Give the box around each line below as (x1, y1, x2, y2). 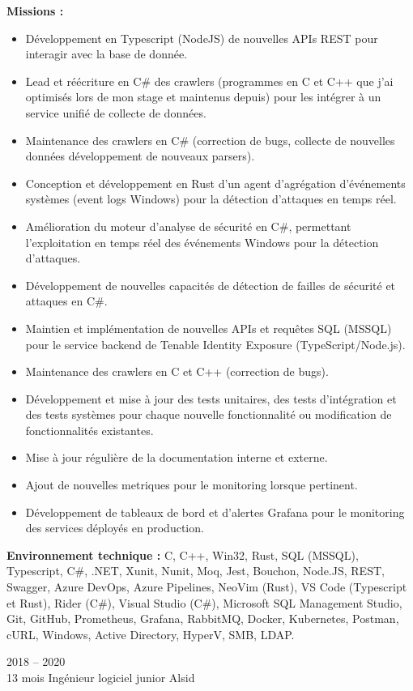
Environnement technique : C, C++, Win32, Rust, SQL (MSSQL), (6, 546, 359, 563)
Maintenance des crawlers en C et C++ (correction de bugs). (25, 363, 329, 380)
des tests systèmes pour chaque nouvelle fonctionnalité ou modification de (25, 406, 392, 423)
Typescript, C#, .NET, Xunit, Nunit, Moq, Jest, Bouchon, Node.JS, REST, (6, 562, 385, 579)
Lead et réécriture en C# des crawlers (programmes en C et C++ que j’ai (25, 72, 394, 89)
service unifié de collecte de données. (25, 104, 206, 121)
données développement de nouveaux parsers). (25, 147, 255, 164)
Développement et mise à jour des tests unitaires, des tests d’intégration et (25, 390, 397, 407)
